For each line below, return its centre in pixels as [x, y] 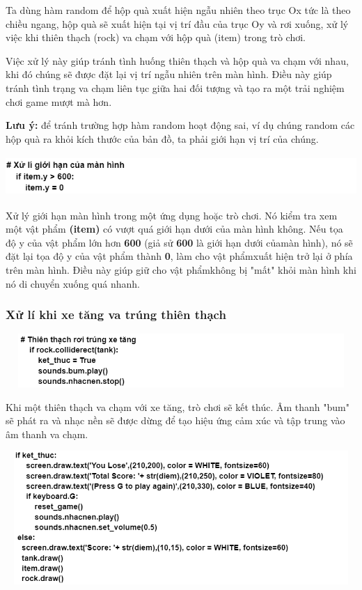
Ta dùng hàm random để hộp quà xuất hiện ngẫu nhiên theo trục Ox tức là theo [178, 10]
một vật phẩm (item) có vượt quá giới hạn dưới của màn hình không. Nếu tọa [174, 229]
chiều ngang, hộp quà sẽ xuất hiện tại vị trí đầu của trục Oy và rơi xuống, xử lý [177, 23]
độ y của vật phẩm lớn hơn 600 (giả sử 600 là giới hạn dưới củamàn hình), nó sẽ [179, 242]
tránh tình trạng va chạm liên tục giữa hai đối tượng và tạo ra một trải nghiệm [175, 87]
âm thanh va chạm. [47, 434]
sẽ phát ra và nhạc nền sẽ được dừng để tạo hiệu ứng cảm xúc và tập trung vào [175, 420]
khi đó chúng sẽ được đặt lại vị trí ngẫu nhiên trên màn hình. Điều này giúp [169, 74]
